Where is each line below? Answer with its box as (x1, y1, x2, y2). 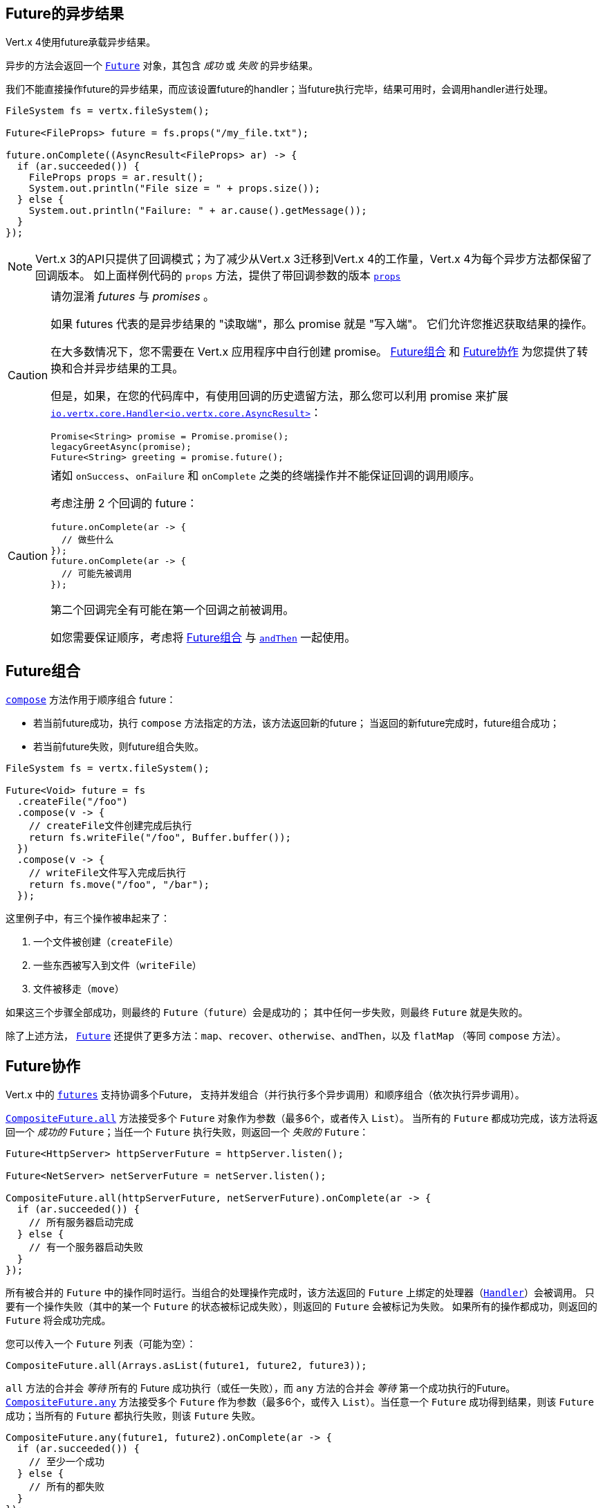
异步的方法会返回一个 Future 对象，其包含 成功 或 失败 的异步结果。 (6, 60, 319, 72)
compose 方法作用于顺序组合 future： (6, 693, 176, 706)
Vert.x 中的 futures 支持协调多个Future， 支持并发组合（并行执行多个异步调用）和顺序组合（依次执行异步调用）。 (6, 1089, 525, 1101)
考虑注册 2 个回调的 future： (50, 496, 198, 511)
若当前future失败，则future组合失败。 (33, 741, 205, 753)
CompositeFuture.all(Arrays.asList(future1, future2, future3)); (6, 1360, 367, 1372)
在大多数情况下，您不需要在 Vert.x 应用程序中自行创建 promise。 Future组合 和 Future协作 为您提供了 (50, 345, 577, 359)
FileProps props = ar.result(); (28, 172, 204, 183)
